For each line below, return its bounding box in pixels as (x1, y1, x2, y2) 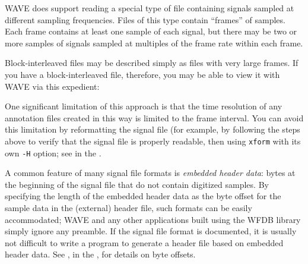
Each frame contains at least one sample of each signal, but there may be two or (5, 25, 297, 37)
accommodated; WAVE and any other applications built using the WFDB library (5, 213, 301, 225)
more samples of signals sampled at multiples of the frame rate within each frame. (5, 36, 303, 49)
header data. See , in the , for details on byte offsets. (5, 248, 196, 260)
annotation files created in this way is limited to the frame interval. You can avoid (5, 111, 304, 124)
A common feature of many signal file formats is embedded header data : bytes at (5, 166, 296, 179)
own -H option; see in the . (5, 146, 101, 159)
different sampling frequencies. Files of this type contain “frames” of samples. (5, 13, 285, 26)
